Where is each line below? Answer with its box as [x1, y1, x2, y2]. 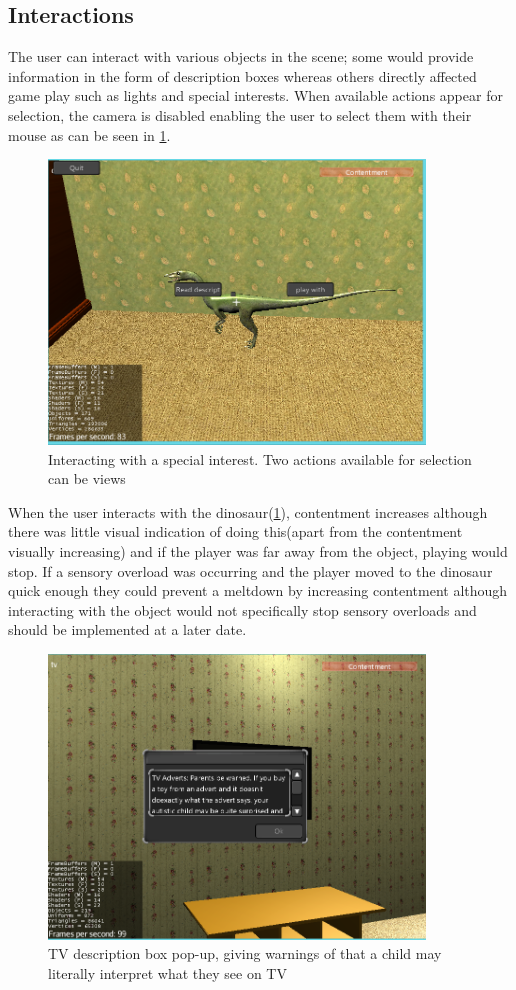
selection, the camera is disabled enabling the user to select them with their [8, 104, 472, 125]
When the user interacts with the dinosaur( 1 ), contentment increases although [8, 501, 488, 522]
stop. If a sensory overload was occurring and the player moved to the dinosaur [8, 560, 493, 581]
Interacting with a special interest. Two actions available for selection [48, 448, 472, 469]
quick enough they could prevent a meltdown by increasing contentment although [8, 580, 508, 601]
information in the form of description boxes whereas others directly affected [8, 65, 477, 86]
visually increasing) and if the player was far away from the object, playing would [8, 540, 508, 561]
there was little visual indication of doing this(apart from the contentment [8, 521, 463, 542]
